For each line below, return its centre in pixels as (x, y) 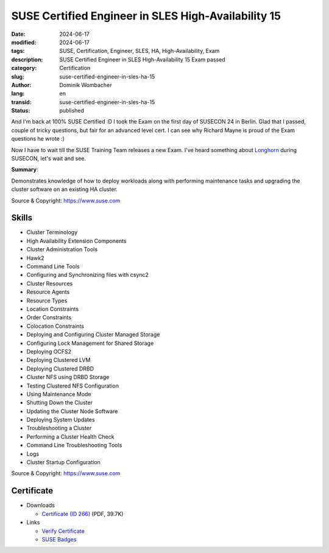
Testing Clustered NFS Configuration (73, 386)
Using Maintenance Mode (59, 394)
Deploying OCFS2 (49, 351)
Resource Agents (48, 292)
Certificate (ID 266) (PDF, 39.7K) (83, 513)
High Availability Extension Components (76, 241)
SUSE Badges (59, 539)
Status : (21, 111)
